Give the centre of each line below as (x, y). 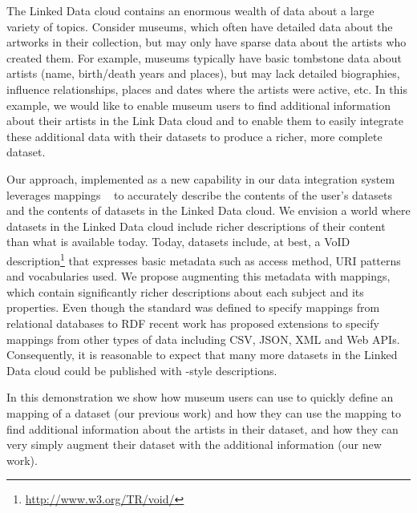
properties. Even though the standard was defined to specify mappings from (193, 307)
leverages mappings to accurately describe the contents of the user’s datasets (199, 194)
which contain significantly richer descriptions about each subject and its (185, 291)
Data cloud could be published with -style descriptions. (142, 370)
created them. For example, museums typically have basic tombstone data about (204, 57)
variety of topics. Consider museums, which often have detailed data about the (200, 26)
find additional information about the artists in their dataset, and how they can (202, 428)
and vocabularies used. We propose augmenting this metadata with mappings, (198, 276)
